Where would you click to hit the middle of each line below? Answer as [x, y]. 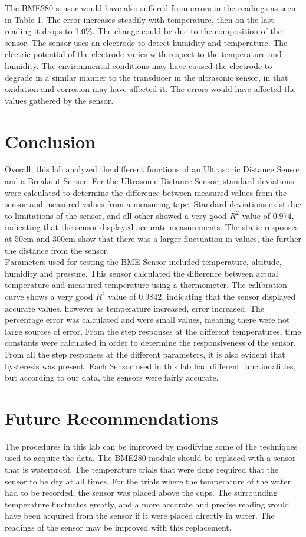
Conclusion [50, 141]
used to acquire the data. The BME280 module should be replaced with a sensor [150, 458]
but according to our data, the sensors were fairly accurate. [112, 377]
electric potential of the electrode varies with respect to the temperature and [143, 54]
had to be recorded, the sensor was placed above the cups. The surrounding [141, 492]
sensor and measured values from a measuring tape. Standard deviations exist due [153, 204]
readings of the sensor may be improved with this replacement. [118, 527]
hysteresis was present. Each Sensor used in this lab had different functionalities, [150, 366]
